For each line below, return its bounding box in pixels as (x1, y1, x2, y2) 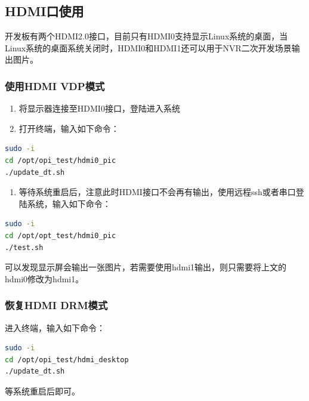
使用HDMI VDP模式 (5, 78, 105, 93)
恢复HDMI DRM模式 (5, 298, 108, 313)
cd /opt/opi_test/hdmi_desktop (5, 355, 129, 364)
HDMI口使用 (5, 2, 84, 20)
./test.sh (5, 243, 44, 252)
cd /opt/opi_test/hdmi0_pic (5, 156, 116, 165)
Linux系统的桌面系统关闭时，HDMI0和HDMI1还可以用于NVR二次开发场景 (5, 41, 292, 54)
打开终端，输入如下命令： (18, 122, 119, 134)
